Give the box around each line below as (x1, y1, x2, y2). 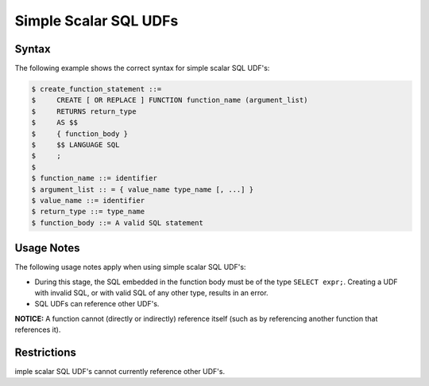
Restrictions (14, 346, 77, 359)
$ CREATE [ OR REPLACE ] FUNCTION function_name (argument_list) (31, 96, 308, 105)
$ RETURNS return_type (31, 107, 137, 115)
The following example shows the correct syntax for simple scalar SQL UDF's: (14, 64, 270, 73)
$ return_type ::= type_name (31, 207, 145, 216)
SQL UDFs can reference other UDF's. (34, 299, 160, 309)
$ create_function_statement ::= (31, 84, 162, 94)
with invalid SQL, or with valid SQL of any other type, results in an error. (34, 288, 269, 298)
